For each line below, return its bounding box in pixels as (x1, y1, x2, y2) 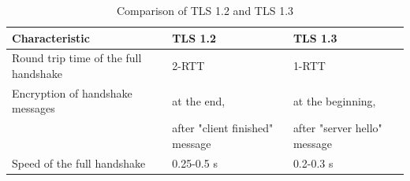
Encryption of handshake (12, 84, 132, 101)
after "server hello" (293, 120, 382, 136)
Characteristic (12, 29, 90, 46)
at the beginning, (293, 92, 376, 109)
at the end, (172, 92, 225, 109)
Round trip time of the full (12, 50, 142, 66)
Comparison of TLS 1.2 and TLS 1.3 (116, 2, 294, 18)
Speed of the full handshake (12, 154, 146, 171)
